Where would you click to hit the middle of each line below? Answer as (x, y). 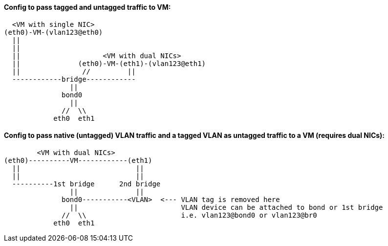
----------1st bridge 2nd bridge (86, 184)
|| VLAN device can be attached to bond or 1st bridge (226, 207)
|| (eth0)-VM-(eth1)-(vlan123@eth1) (109, 63)
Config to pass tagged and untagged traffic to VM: (87, 7)
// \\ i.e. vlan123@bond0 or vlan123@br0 (189, 215)
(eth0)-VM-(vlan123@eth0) (54, 32)
